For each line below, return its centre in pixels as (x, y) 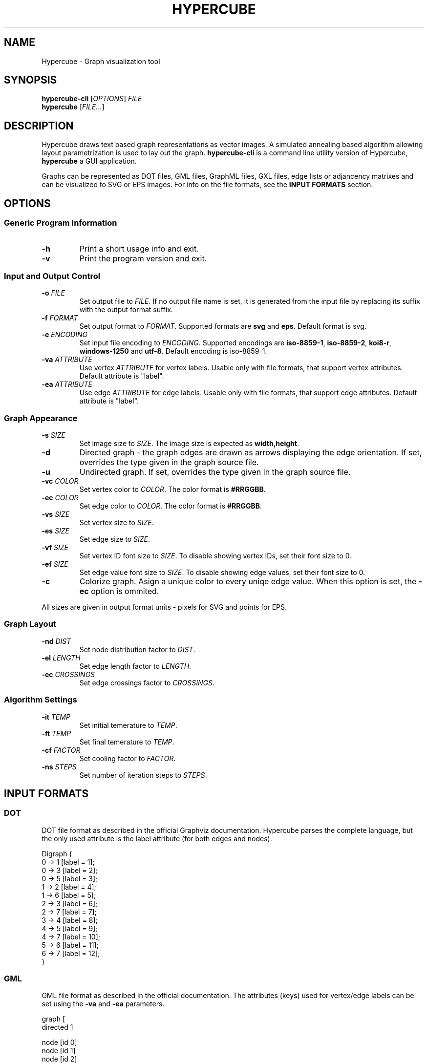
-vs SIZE (56, 514)
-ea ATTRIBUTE (67, 384)
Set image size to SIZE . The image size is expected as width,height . (189, 443)
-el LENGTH (61, 658)
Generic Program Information (61, 223)
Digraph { (57, 853)
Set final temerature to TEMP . (127, 742)
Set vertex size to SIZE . (117, 522)
